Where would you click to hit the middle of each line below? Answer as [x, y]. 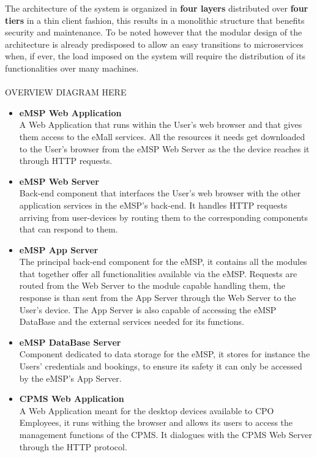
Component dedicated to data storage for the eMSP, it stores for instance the [165, 354]
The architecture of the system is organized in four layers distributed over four [157, 8]
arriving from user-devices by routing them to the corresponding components [163, 217]
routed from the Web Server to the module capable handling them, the [152, 285]
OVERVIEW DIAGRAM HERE [66, 92]
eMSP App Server [59, 249]
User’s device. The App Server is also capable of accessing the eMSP [148, 309]
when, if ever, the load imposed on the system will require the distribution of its [155, 56]
